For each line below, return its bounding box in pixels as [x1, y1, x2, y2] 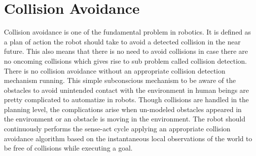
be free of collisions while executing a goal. [4, 143, 133, 153]
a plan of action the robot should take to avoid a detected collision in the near [4, 36, 241, 46]
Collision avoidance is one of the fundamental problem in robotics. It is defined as [4, 27, 251, 37]
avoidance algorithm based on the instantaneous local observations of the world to [4, 133, 252, 143]
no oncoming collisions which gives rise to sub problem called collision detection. [4, 55, 247, 66]
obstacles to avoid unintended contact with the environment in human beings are [4, 84, 249, 95]
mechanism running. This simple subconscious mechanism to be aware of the [4, 75, 236, 85]
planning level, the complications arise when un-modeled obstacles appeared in [4, 104, 242, 114]
